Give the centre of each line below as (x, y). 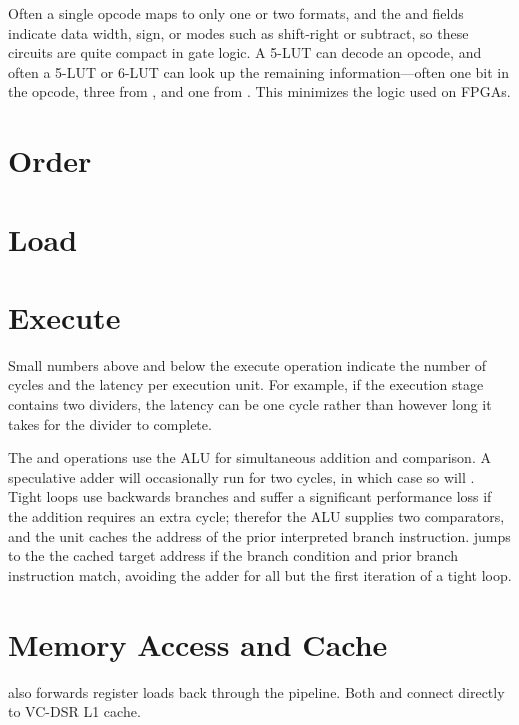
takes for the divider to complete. (110, 423)
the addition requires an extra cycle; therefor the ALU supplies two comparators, (256, 516)
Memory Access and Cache (198, 643)
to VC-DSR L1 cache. (74, 711)
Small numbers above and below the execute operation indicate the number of (247, 364)
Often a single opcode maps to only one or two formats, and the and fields (236, 13)
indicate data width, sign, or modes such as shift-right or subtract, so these (238, 32)
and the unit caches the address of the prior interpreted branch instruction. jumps (259, 535)
